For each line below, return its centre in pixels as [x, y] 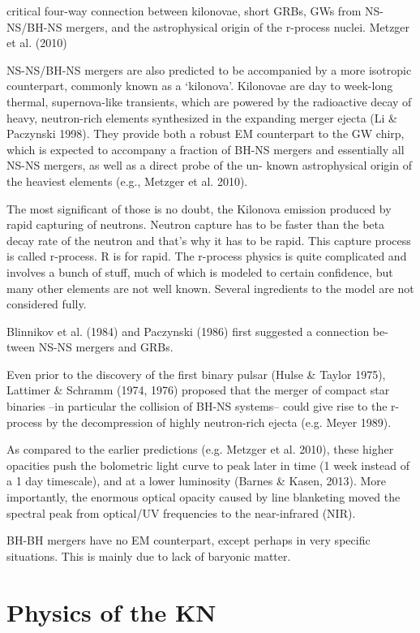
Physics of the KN [111, 611]
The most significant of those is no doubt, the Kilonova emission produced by [199, 208]
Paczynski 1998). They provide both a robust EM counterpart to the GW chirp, [206, 133]
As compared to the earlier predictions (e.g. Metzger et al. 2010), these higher [200, 449]
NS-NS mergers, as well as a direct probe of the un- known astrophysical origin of [209, 165]
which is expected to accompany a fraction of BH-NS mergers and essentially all [206, 149]
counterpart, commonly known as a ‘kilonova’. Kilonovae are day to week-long [200, 86]
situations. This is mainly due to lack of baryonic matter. [149, 555]
